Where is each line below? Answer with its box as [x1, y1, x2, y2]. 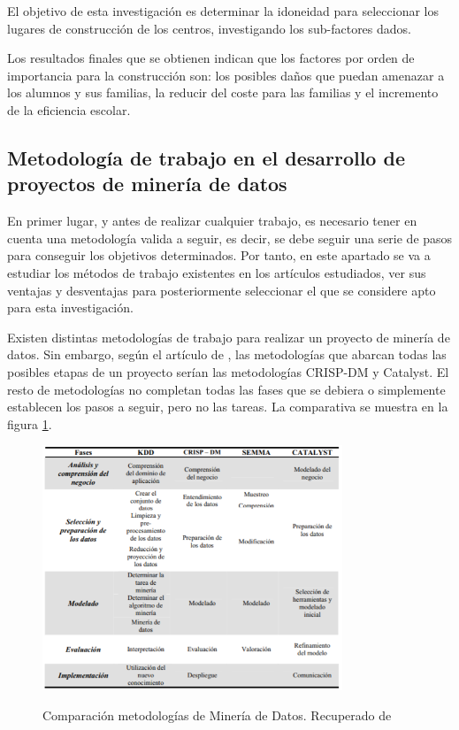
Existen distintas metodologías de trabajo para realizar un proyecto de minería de [7, 327, 450, 346]
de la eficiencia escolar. [7, 100, 131, 119]
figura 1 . [7, 414, 52, 433]
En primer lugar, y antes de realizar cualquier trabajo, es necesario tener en [7, 211, 417, 230]
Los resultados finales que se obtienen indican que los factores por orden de [7, 49, 415, 67]
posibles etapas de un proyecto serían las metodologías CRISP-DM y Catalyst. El [7, 362, 449, 380]
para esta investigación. [7, 298, 134, 317]
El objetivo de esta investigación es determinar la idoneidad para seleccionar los [7, 2, 439, 19]
